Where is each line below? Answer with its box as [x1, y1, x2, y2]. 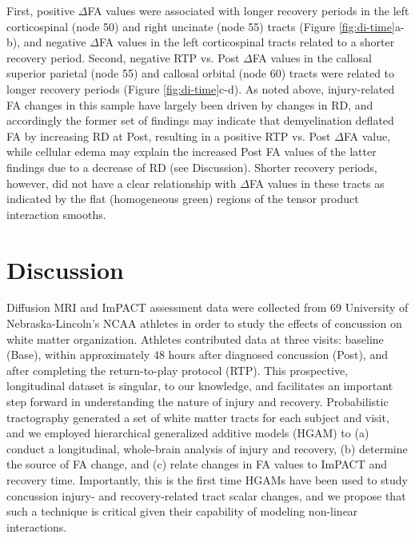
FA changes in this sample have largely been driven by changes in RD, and [6, 96, 373, 113]
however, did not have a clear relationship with [6, 174, 237, 191]
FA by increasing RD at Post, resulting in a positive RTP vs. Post [6, 127, 331, 144]
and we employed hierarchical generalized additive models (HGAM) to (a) [6, 424, 369, 441]
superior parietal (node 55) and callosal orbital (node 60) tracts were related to [6, 65, 395, 82]
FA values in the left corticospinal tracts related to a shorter [98, 34, 395, 50]
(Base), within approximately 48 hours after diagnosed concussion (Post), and [6, 346, 388, 363]
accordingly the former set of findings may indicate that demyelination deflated [6, 112, 394, 129]
